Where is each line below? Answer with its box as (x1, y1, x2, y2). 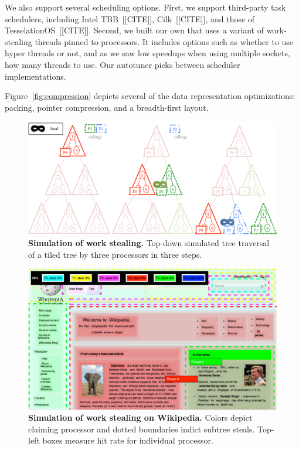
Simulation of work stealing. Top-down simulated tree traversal (28, 237, 270, 249)
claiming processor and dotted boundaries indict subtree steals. (28, 422, 255, 435)
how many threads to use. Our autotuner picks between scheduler (5, 58, 240, 70)
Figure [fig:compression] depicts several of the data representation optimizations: (5, 90, 295, 102)
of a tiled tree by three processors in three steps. (28, 248, 202, 260)
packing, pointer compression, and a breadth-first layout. (5, 101, 209, 113)
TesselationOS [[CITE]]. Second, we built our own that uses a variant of (5, 24, 264, 36)
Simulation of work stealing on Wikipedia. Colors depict (28, 411, 253, 424)
